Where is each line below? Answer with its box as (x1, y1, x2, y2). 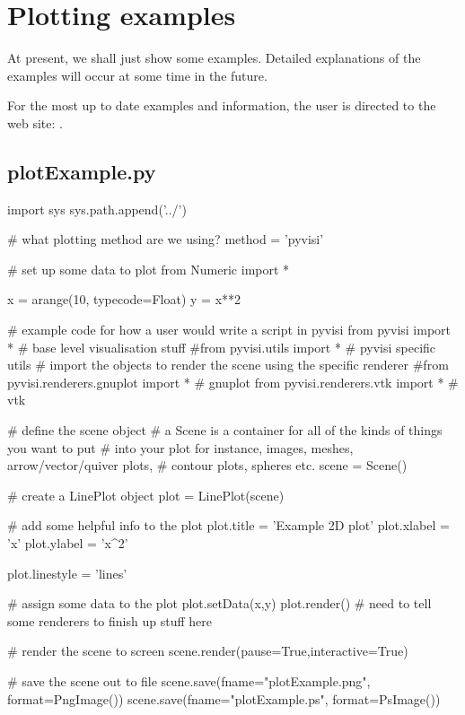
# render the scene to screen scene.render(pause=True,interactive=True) (7, 641, 408, 660)
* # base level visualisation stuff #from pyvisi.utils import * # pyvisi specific (7, 337, 436, 356)
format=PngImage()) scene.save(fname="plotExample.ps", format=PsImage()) (7, 689, 441, 708)
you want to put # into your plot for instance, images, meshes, (7, 438, 354, 457)
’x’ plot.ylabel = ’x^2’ (7, 534, 128, 553)
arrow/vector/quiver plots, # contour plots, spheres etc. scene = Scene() (7, 456, 408, 475)
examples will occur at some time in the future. (7, 65, 268, 84)
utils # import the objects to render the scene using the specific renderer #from (7, 355, 449, 374)
